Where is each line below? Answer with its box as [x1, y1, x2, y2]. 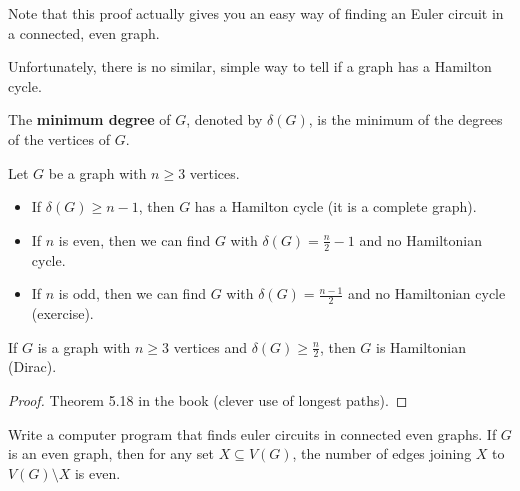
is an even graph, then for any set [8, 443, 214, 464]
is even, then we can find [58, 229, 211, 250]
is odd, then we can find [58, 283, 206, 304]
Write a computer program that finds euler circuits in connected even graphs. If [8, 423, 497, 444]
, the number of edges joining [292, 443, 472, 464]
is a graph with [37, 336, 131, 357]
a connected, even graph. [8, 22, 160, 43]
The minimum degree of [8, 109, 171, 130]
